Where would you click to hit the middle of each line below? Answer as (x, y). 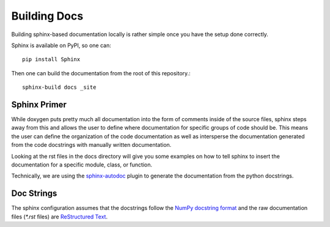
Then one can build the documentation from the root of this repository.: (101, 73)
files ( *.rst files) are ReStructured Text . (60, 217)
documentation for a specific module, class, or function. (82, 165)
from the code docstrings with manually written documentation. (91, 145)
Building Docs (47, 16)
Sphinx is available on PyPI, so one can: (61, 45)
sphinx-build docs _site (59, 87)
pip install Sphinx (51, 59)
